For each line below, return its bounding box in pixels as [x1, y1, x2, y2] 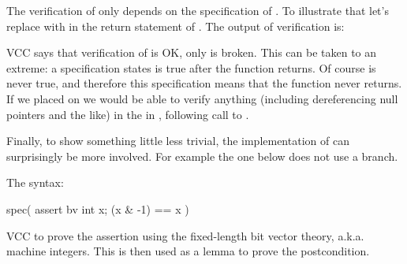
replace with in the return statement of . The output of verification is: [6, 17, 345, 34]
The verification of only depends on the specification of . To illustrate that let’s [6, 2, 389, 18]
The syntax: [6, 174, 64, 191]
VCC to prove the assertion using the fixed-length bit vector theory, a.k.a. [6, 227, 364, 244]
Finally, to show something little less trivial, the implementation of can [6, 132, 349, 149]
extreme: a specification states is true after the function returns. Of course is [6, 59, 376, 76]
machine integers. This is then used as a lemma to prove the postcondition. [6, 243, 370, 259]
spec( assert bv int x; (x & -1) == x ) [6, 200, 189, 217]
